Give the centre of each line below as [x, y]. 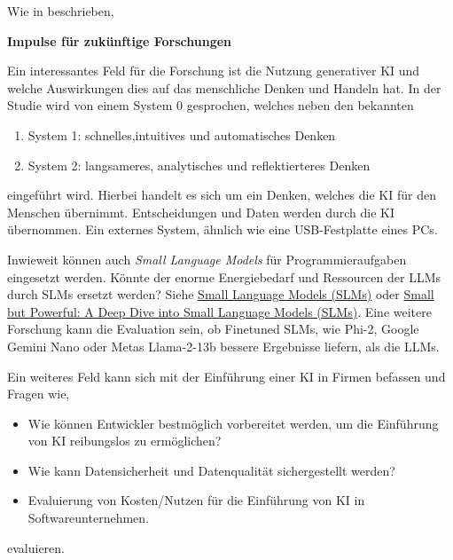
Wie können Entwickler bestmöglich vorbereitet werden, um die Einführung [233, 423]
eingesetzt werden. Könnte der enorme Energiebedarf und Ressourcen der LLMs [224, 276]
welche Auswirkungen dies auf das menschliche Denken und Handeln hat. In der [224, 87]
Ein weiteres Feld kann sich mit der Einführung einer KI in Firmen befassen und [226, 376]
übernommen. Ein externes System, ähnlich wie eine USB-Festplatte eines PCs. [223, 229]
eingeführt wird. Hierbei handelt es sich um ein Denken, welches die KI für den [222, 195]
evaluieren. [36, 547]
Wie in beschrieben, [61, 11]
